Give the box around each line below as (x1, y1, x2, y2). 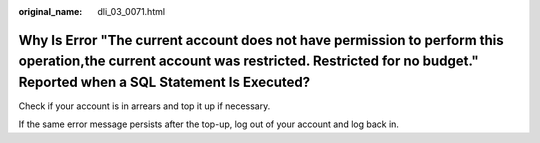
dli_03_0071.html (97, 6, 165, 17)
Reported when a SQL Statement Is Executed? (18, 74, 311, 90)
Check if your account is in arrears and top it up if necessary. (18, 100, 271, 112)
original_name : (18, 6, 83, 17)
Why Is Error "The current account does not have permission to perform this (18, 31, 504, 49)
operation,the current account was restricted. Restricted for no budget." (18, 53, 479, 70)
